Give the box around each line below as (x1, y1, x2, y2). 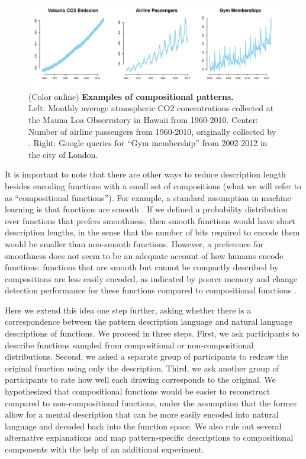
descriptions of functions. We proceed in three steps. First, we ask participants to (5, 327, 299, 340)
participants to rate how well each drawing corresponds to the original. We (5, 373, 276, 386)
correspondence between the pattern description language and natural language (5, 315, 292, 328)
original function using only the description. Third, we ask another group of (5, 361, 279, 374)
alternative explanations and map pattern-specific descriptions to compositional (5, 431, 294, 444)
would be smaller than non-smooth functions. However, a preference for (5, 237, 264, 250)
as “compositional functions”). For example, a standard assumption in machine (5, 191, 291, 203)
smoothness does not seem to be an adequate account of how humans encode (5, 249, 284, 261)
